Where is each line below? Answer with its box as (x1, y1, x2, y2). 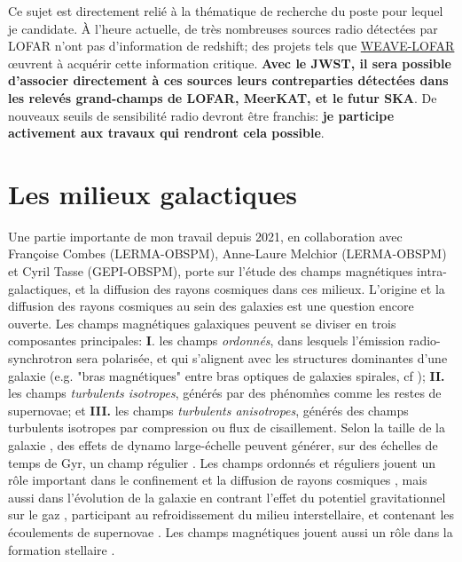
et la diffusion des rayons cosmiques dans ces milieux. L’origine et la (74, 279, 445, 297)
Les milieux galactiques (8, 175, 298, 211)
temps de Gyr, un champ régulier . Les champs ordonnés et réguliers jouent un (8, 453, 435, 471)
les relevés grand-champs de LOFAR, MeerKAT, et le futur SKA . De (8, 88, 437, 107)
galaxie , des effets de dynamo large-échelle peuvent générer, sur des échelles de (8, 436, 438, 454)
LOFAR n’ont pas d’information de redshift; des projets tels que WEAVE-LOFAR (8, 36, 455, 55)
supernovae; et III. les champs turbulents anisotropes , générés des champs (8, 400, 409, 419)
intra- (417, 262, 447, 281)
